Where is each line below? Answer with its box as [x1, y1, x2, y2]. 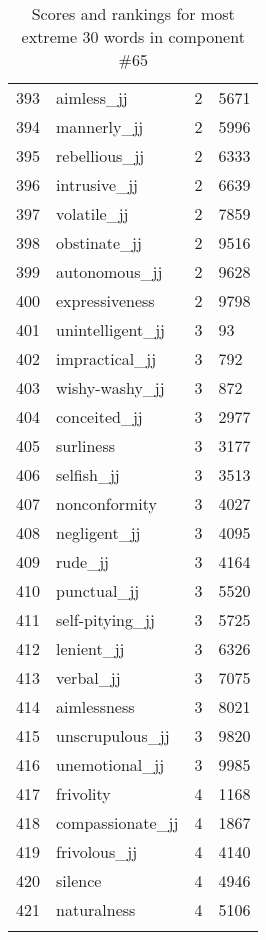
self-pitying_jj [56, 608, 155, 631]
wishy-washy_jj [56, 376, 165, 399]
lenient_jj [56, 637, 125, 660]
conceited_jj [56, 405, 143, 428]
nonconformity [56, 492, 157, 515]
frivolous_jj [56, 840, 138, 863]
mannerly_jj [56, 115, 144, 138]
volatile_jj [56, 202, 129, 225]
